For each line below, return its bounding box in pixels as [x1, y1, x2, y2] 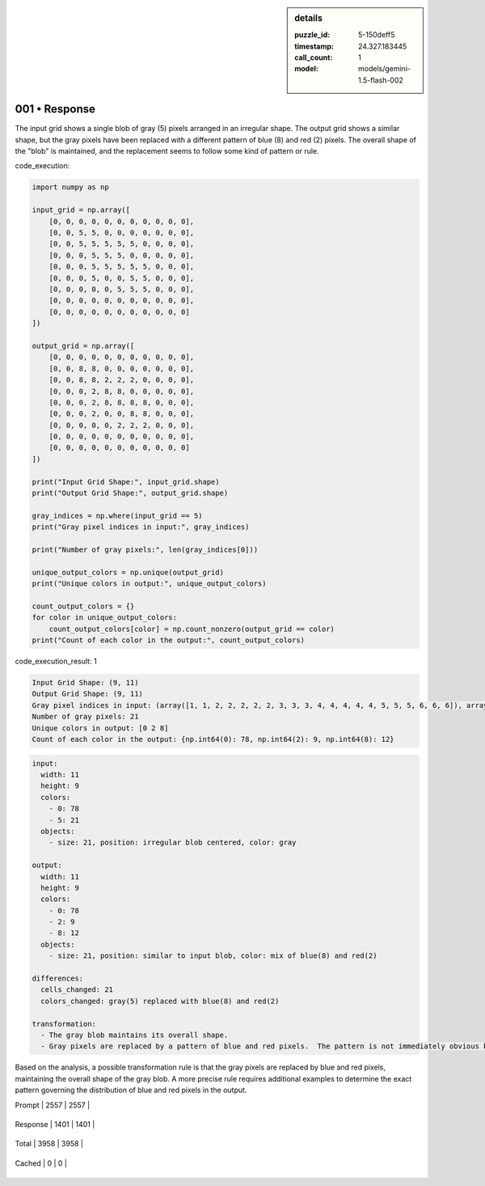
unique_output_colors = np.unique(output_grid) [32, 567, 224, 577]
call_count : [294, 53, 333, 62]
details [294, 13, 323, 23]
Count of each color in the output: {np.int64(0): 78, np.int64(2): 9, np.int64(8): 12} [32, 735, 395, 744]
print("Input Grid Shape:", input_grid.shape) [32, 477, 220, 486]
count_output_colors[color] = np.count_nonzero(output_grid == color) [48, 624, 335, 633]
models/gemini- [358, 64, 411, 74]
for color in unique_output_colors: [32, 613, 178, 622]
